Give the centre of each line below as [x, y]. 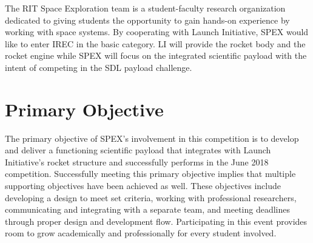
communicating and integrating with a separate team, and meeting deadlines [148, 209]
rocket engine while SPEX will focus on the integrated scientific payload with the [156, 55]
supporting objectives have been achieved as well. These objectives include [143, 186]
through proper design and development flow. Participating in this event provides [156, 221]
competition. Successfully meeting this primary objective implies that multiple [150, 174]
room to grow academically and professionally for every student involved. [141, 233]
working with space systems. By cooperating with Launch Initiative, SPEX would [157, 32]
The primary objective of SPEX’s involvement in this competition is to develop [152, 138]
